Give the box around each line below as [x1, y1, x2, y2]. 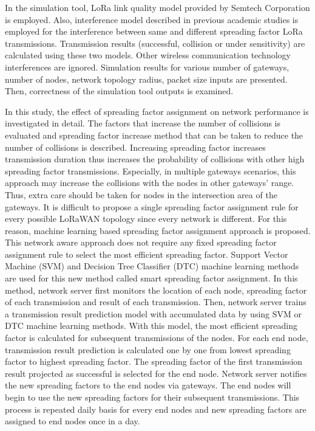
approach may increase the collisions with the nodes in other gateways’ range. [5, 176, 294, 189]
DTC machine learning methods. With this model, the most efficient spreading [5, 319, 298, 332]
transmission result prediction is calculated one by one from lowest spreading [5, 343, 291, 356]
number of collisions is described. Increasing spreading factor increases [5, 140, 266, 153]
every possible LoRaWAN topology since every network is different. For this [5, 212, 287, 225]
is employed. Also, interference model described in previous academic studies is [5, 13, 299, 26]
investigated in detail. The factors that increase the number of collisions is [5, 117, 281, 129]
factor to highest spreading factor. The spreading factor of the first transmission [5, 355, 303, 368]
